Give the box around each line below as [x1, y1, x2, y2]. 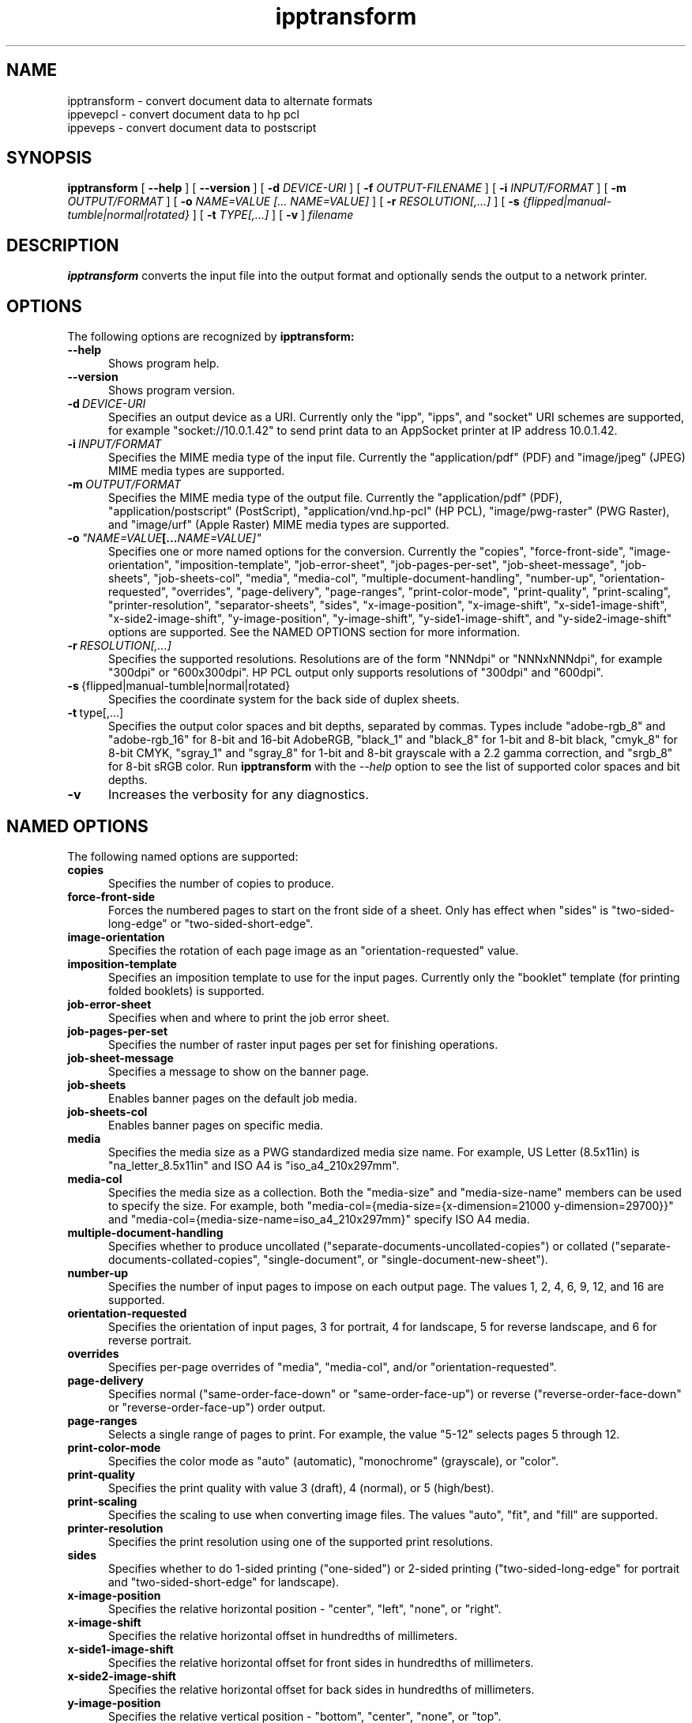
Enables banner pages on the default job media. [108, 1091, 358, 1105]
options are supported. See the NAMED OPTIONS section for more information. [108, 625, 521, 639]
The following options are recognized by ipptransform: [67, 330, 355, 344]
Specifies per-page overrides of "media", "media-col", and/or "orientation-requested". [108, 1359, 557, 1374]
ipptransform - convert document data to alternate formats [67, 93, 373, 107]
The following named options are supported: [67, 849, 299, 863]
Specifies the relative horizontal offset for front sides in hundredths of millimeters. [108, 1655, 534, 1669]
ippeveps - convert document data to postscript [67, 120, 317, 134]
